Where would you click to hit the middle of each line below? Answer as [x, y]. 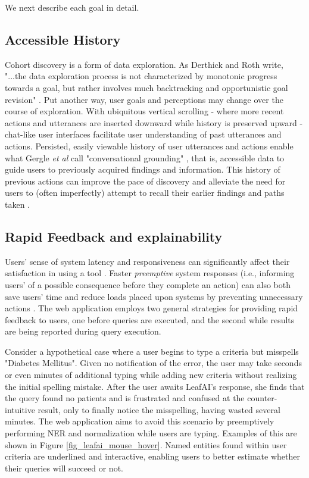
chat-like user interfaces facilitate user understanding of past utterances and [143, 134]
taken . [18, 204]
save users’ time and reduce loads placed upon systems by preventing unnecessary [154, 296]
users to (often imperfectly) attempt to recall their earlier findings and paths [145, 193]
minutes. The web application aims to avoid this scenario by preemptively [140, 421]
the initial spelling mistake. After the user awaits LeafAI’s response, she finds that [155, 386]
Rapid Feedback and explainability [114, 236]
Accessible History [63, 39]
